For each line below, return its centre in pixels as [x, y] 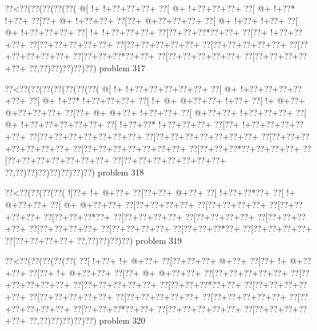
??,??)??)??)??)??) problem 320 [87, 320]
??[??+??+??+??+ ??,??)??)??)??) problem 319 [94, 240]
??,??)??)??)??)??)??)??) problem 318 [74, 172]
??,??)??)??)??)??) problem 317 [87, 67]
